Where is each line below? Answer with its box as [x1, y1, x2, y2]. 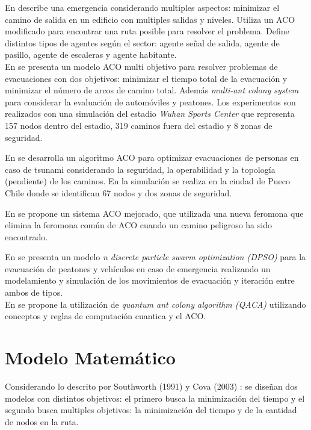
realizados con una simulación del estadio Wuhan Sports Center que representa [5, 107, 295, 120]
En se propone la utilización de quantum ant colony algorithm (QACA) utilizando [5, 298, 306, 310]
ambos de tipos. [5, 286, 63, 299]
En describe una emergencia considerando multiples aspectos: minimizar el [5, 1, 280, 13]
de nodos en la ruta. [5, 415, 79, 428]
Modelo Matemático [5, 345, 176, 370]
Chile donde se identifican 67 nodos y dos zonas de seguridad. [5, 186, 232, 199]
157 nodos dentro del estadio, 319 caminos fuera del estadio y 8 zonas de [5, 119, 273, 131]
